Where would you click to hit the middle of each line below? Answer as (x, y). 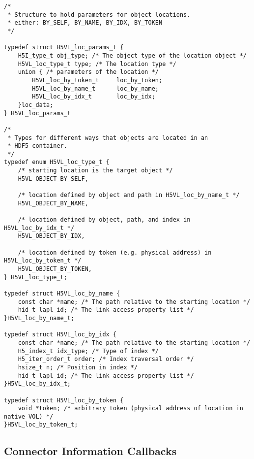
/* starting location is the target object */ (95, 171)
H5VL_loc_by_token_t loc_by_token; (97, 80)
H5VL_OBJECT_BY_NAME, (53, 203)
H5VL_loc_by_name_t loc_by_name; (95, 88)
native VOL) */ (29, 416)
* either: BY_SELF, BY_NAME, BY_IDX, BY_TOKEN (85, 23)
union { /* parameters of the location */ (88, 72)
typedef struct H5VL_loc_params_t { (64, 48)
